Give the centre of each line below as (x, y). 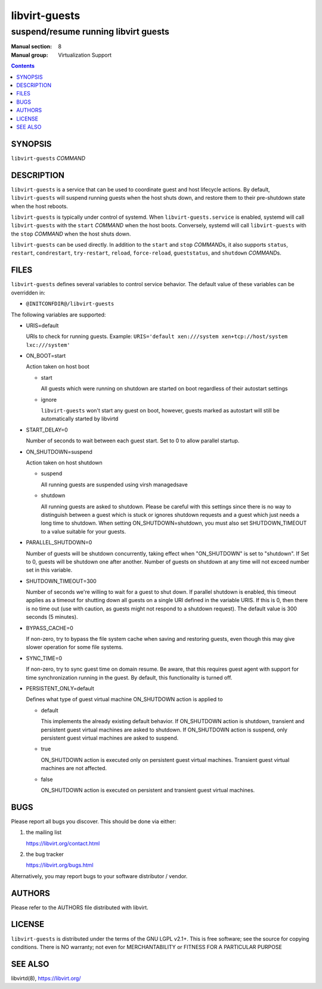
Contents (23, 66)
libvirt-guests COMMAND (48, 158)
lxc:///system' (48, 345)
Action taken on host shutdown (64, 463)
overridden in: (28, 293)
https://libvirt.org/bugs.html (60, 865)
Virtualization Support (85, 55)
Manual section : (32, 46)
